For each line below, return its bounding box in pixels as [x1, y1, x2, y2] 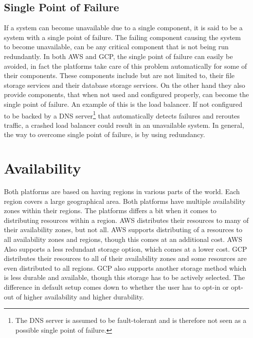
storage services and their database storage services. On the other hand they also [4, 80, 245, 90]
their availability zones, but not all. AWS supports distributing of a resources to [4, 224, 242, 235]
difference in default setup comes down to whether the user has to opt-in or [4, 282, 229, 292]
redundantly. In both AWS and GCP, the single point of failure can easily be [4, 51, 233, 61]
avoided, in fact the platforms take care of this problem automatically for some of [4, 60, 247, 71]
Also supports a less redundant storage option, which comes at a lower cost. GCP [4, 243, 247, 254]
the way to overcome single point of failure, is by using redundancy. [4, 129, 205, 139]
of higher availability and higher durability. [16, 291, 144, 301]
